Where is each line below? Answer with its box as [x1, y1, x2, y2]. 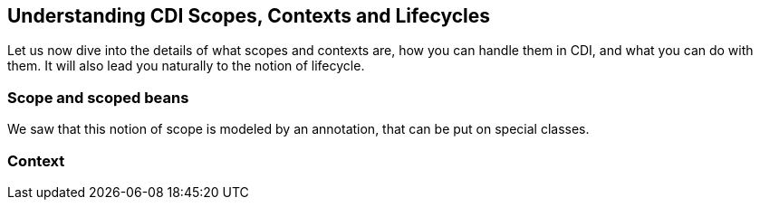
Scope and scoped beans [7, 88, 189, 107]
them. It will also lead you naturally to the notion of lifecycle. [7, 58, 365, 74]
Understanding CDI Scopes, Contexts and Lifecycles [7, 5, 491, 27]
